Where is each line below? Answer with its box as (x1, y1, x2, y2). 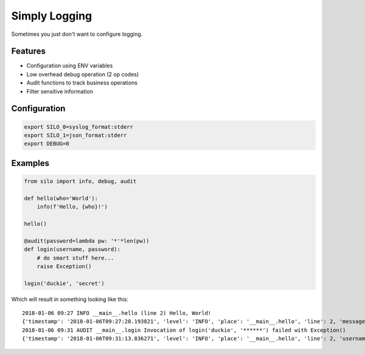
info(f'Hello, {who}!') (36, 204, 108, 210)
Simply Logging (11, 9, 92, 22)
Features (11, 46, 46, 57)
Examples (11, 158, 50, 168)
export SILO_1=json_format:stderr (24, 132, 127, 139)
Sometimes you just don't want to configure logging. (11, 30, 143, 38)
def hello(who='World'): (24, 195, 99, 202)
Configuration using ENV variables (26, 62, 113, 69)
